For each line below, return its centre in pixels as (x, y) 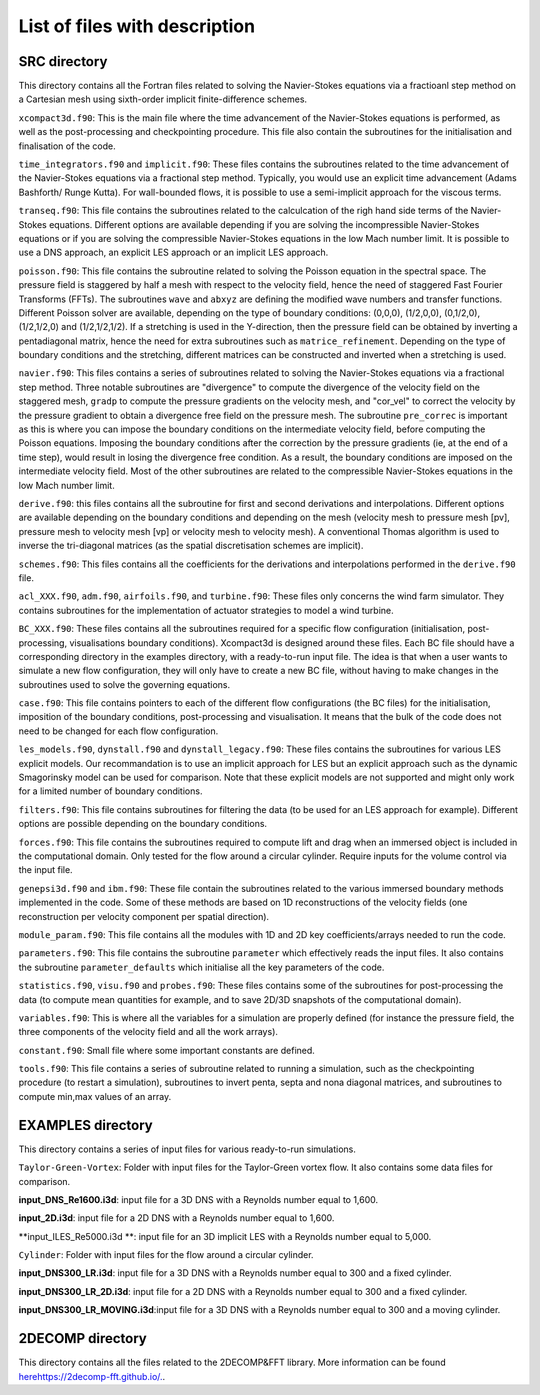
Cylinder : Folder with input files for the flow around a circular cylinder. (166, 1255)
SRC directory (63, 61)
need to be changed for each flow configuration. (118, 731)
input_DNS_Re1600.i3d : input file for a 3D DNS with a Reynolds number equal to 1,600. (198, 1199)
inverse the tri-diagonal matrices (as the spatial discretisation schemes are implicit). (191, 546)
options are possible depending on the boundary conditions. (143, 824)
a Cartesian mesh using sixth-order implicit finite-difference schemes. (163, 99)
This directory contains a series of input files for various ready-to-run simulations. (187, 1149)
